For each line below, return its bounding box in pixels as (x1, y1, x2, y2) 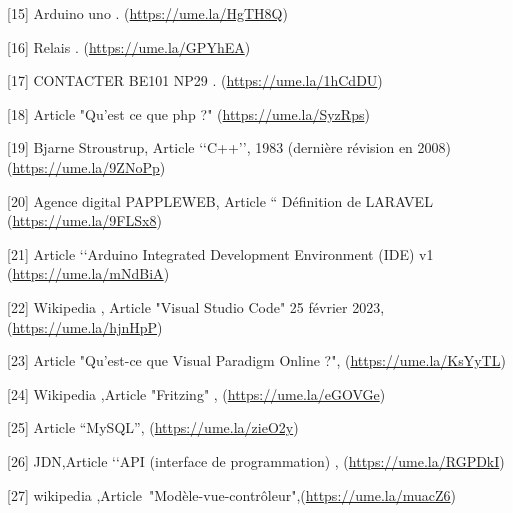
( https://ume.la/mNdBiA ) (7, 263, 170, 284)
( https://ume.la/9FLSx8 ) (7, 210, 162, 231)
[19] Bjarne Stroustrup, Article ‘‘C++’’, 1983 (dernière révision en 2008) (7, 137, 451, 158)
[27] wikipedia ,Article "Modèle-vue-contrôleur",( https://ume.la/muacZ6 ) (7, 484, 456, 505)
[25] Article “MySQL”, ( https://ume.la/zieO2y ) (7, 417, 299, 438)
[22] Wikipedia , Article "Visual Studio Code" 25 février (7, 296, 348, 317)
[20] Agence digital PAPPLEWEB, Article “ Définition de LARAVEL (7, 190, 433, 211)
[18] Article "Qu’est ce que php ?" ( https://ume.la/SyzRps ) (7, 103, 370, 124)
